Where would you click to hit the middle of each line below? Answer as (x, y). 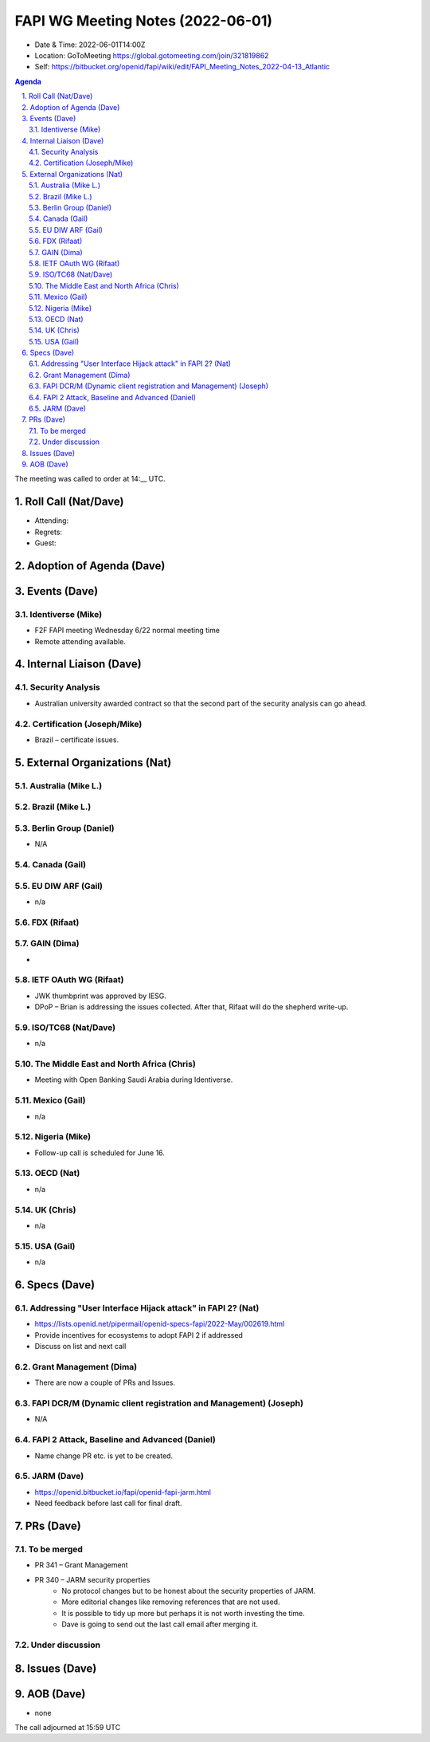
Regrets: (49, 532)
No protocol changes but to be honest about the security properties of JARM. (189, 1591)
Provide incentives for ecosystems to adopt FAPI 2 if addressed (139, 1335)
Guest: (45, 543)
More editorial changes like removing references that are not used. (171, 1602)
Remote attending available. (80, 641)
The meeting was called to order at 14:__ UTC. (90, 479)
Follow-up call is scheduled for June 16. (100, 1153)
